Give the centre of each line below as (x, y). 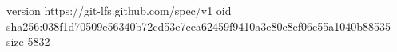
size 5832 (28, 41)
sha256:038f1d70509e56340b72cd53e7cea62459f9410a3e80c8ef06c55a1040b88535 (199, 26)
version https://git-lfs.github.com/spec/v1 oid (119, 10)
